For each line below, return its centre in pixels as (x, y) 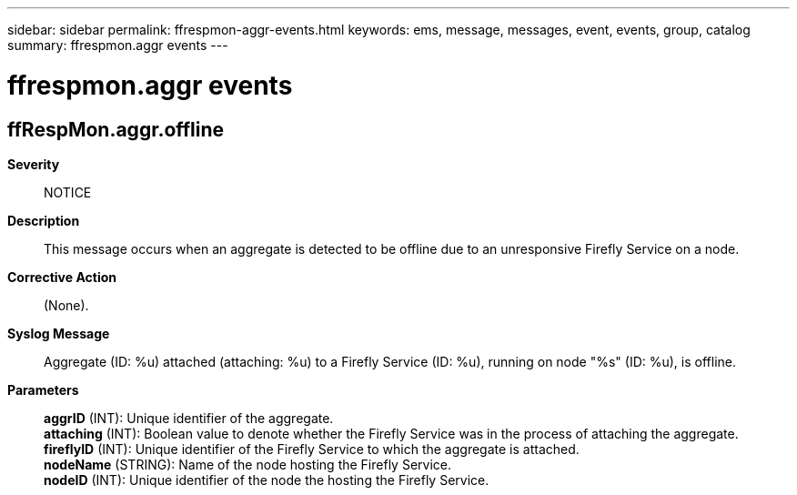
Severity (34, 164)
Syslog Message (59, 333)
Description (44, 220)
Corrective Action (62, 277)
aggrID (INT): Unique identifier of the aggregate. (189, 418)
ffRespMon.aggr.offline (116, 129)
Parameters (43, 389)
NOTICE (68, 192)
